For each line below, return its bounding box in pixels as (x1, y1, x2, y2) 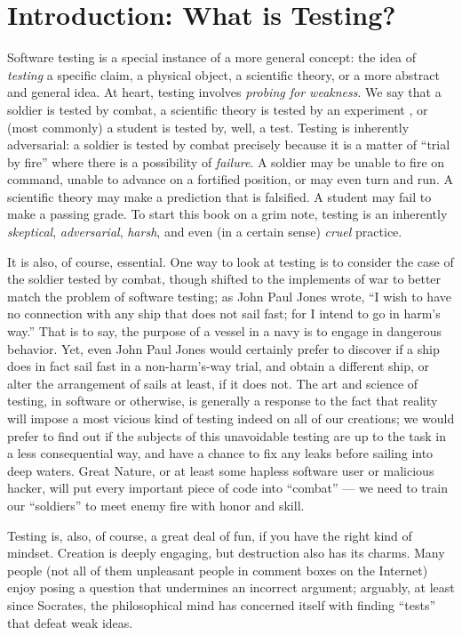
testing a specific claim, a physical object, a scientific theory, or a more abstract (7, 65, 440, 84)
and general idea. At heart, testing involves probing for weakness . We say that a (7, 83, 442, 101)
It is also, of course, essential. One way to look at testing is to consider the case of (7, 252, 454, 270)
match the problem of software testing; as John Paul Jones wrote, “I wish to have (7, 286, 451, 305)
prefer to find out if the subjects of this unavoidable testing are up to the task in (7, 426, 447, 445)
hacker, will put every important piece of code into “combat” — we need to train (7, 478, 448, 497)
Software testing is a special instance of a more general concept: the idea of (7, 48, 417, 67)
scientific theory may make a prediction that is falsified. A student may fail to (7, 187, 432, 205)
